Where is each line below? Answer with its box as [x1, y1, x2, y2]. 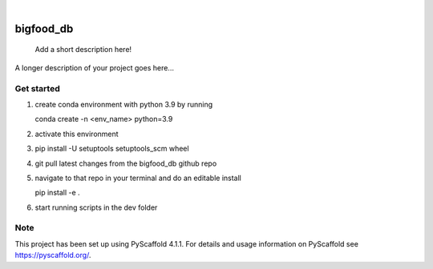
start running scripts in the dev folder [34, 203, 158, 212]
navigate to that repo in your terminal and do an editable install [34, 173, 242, 183]
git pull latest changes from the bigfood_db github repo [34, 159, 217, 168]
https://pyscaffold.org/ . [14, 251, 91, 260]
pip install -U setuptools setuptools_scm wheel [34, 144, 189, 154]
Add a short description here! [34, 45, 132, 54]
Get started [14, 82, 60, 94]
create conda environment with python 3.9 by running [34, 99, 212, 109]
